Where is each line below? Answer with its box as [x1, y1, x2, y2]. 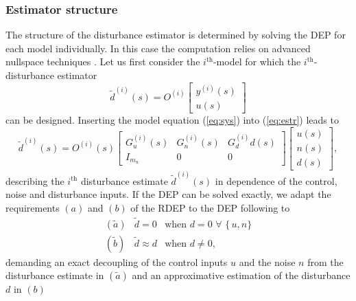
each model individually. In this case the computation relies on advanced [5, 41, 311, 55]
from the [307, 254, 344, 269]
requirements [5, 200, 60, 214]
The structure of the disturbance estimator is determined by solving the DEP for [5, 27, 346, 42]
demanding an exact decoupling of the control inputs [5, 254, 228, 269]
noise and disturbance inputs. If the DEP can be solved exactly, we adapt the [5, 187, 331, 201]
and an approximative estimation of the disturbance [132, 268, 351, 282]
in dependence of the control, [215, 173, 337, 188]
